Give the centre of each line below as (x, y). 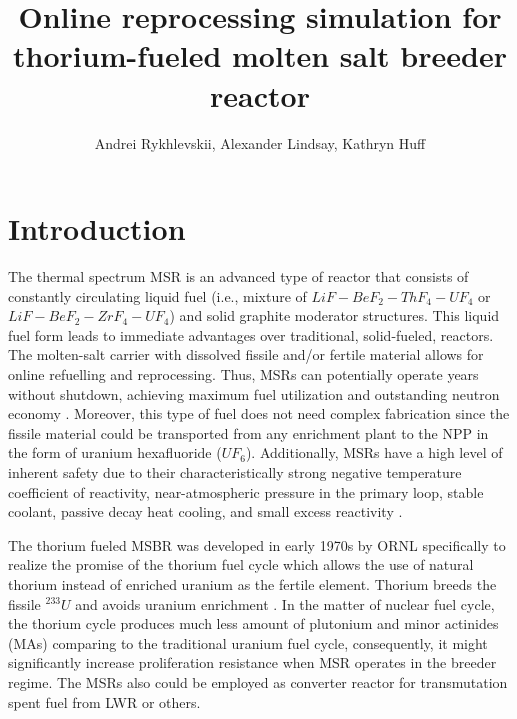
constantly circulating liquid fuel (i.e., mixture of (157, 295)
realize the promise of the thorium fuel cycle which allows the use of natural (241, 564)
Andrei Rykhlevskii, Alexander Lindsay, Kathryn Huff (260, 142)
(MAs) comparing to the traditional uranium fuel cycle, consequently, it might (248, 642)
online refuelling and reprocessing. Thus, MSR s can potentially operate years (243, 374)
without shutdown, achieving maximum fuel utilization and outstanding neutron (254, 393)
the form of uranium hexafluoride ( (115, 452)
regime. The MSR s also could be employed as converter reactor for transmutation (258, 681)
